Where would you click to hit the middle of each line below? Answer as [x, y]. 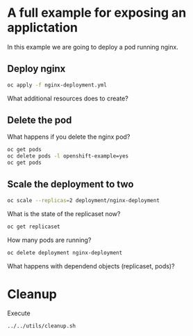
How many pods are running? [49, 240]
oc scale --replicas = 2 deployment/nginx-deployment [83, 200]
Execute [19, 313]
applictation [43, 28]
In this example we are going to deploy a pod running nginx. [93, 47]
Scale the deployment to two [70, 184]
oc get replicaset [34, 227]
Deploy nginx [36, 69]
